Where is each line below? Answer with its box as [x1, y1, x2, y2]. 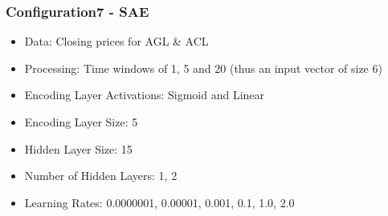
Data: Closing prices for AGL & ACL [24, 33, 209, 50]
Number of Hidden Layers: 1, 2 [24, 167, 178, 184]
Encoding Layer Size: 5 [24, 114, 138, 130]
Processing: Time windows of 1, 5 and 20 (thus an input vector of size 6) [24, 59, 382, 76]
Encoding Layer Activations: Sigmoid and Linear [24, 86, 265, 103]
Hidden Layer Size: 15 [24, 140, 133, 157]
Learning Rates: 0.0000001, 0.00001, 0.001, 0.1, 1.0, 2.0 [24, 194, 295, 210]
